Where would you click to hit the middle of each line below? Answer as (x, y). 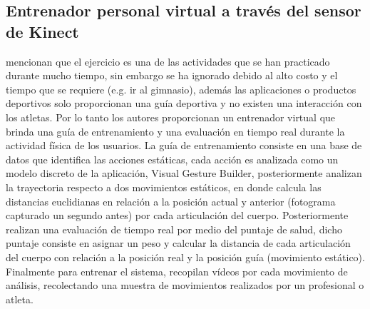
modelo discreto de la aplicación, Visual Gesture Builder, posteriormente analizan (184, 173)
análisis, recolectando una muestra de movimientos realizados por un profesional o (185, 285)
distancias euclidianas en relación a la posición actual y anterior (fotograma (171, 201)
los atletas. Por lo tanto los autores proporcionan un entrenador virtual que (171, 117)
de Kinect (42, 31)
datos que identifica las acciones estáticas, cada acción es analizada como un (172, 159)
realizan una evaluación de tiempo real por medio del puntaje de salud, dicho (174, 229)
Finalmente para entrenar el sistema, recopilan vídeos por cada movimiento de (177, 271)
